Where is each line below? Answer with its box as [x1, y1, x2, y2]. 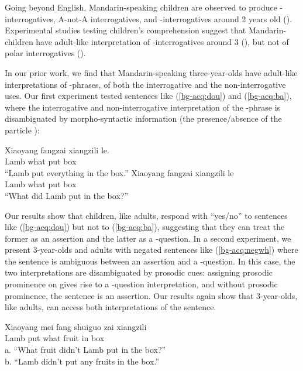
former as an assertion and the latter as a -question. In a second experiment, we [5, 232, 291, 244]
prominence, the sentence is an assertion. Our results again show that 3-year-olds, [5, 289, 298, 301]
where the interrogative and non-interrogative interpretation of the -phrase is [5, 101, 281, 113]
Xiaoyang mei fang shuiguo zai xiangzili [5, 320, 147, 332]
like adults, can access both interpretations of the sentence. [5, 301, 216, 313]
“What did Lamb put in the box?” [5, 189, 128, 201]
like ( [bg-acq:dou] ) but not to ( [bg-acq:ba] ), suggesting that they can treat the [5, 221, 285, 233]
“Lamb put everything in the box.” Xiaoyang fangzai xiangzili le [5, 166, 234, 178]
